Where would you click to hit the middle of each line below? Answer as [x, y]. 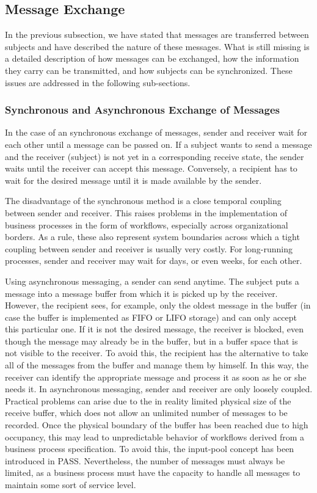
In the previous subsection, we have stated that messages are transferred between [157, 35]
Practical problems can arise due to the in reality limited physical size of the [148, 400]
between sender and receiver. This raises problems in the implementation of [146, 212]
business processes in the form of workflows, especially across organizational [147, 225]
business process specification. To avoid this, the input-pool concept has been [150, 449]
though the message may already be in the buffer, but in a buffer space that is [151, 341]
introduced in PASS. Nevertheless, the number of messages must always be [145, 460]
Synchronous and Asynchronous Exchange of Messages [142, 110]
